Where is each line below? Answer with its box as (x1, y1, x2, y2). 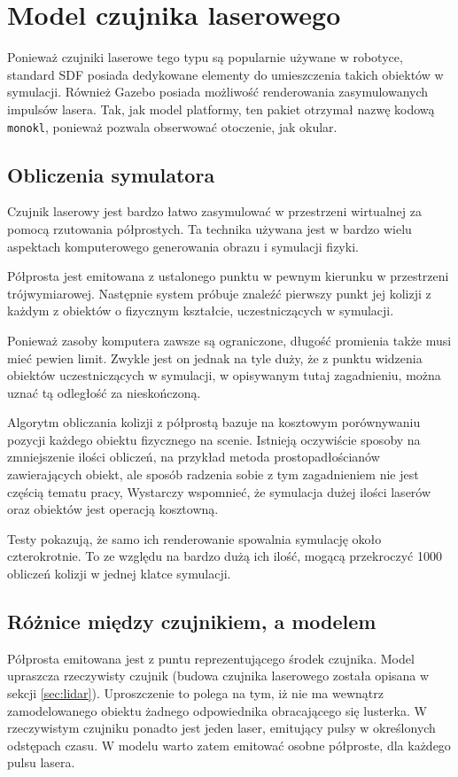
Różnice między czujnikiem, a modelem (7, 608, 376, 635)
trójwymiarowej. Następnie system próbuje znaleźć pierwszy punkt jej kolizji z (7, 284, 431, 302)
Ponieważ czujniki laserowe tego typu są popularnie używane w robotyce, (7, 48, 403, 66)
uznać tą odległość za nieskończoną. (7, 383, 201, 401)
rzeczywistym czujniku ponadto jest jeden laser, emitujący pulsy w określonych (7, 719, 436, 737)
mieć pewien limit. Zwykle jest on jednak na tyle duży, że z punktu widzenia (7, 348, 423, 367)
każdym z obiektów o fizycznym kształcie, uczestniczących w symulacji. (7, 301, 394, 320)
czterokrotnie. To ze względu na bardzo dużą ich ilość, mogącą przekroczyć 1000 (7, 547, 442, 565)
